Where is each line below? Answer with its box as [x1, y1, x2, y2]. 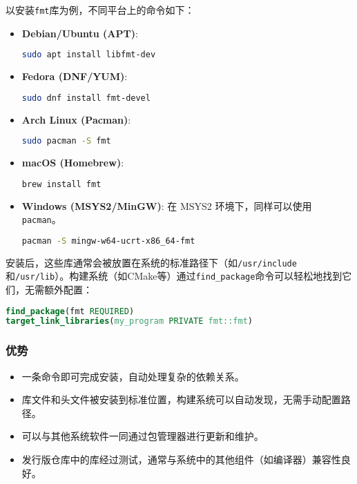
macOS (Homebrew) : [21, 155, 124, 170]
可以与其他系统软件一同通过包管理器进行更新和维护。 [21, 429, 264, 443]
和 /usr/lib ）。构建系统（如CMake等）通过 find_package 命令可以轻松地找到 [6, 269, 342, 283]
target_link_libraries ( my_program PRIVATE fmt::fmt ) [6, 316, 253, 327]
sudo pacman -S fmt [21, 136, 111, 146]
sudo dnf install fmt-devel [21, 93, 151, 103]
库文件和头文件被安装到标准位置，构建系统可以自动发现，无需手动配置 [21, 392, 341, 407]
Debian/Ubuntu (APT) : [21, 26, 138, 40]
